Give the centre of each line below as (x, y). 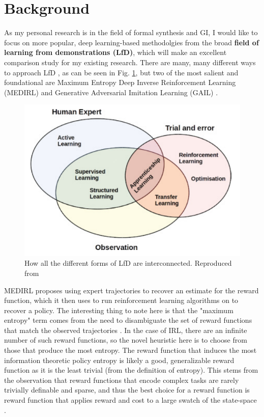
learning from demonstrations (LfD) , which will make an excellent (115, 52)
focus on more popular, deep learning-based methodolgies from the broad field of (131, 42)
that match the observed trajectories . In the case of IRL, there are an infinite (126, 330)
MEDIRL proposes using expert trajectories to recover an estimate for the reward (131, 290)
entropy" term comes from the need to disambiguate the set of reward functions (128, 320)
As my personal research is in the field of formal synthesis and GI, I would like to (131, 32)
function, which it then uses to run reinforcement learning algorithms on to (121, 300)
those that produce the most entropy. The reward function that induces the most (130, 350)
